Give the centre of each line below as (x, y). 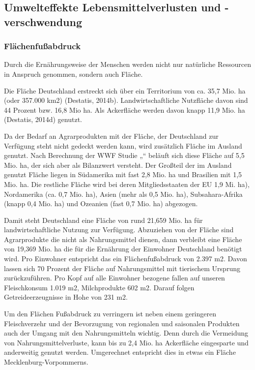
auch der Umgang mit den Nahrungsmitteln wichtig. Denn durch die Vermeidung (126, 333)
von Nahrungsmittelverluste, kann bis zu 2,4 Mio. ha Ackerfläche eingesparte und (126, 342)
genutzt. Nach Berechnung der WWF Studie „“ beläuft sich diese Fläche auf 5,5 (124, 155)
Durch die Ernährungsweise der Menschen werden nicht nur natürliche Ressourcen (127, 64)
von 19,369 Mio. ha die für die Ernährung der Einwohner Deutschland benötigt (123, 249)
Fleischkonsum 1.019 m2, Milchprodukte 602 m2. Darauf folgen (99, 287)
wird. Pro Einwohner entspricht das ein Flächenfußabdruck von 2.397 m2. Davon (126, 259)
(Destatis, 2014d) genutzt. (43, 119)
